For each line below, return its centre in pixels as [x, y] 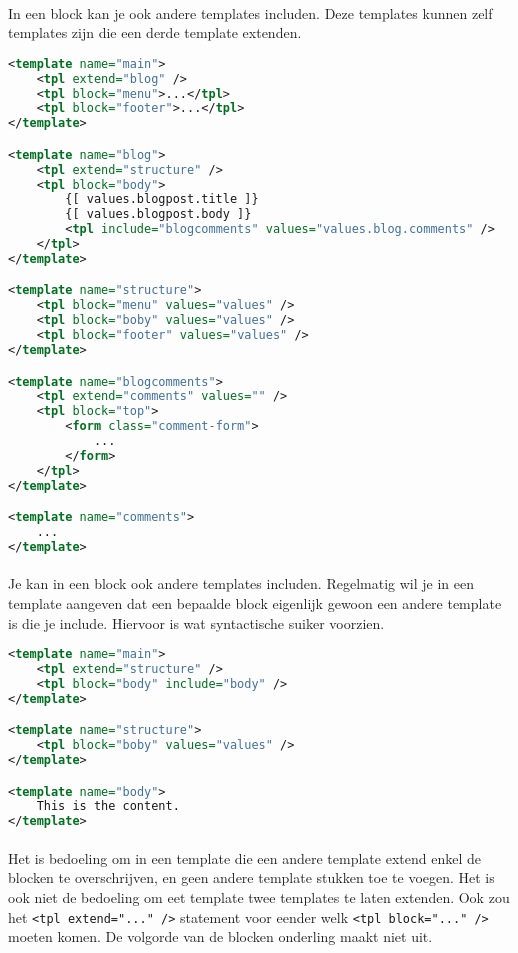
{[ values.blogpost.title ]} [162, 199]
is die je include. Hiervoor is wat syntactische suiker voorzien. [196, 622]
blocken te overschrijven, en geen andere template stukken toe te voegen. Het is [251, 877]
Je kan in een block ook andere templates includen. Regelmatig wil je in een [241, 583]
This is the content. [108, 806]
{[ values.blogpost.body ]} [158, 214]
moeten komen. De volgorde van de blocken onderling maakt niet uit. [220, 936]
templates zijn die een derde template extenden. [155, 32]
